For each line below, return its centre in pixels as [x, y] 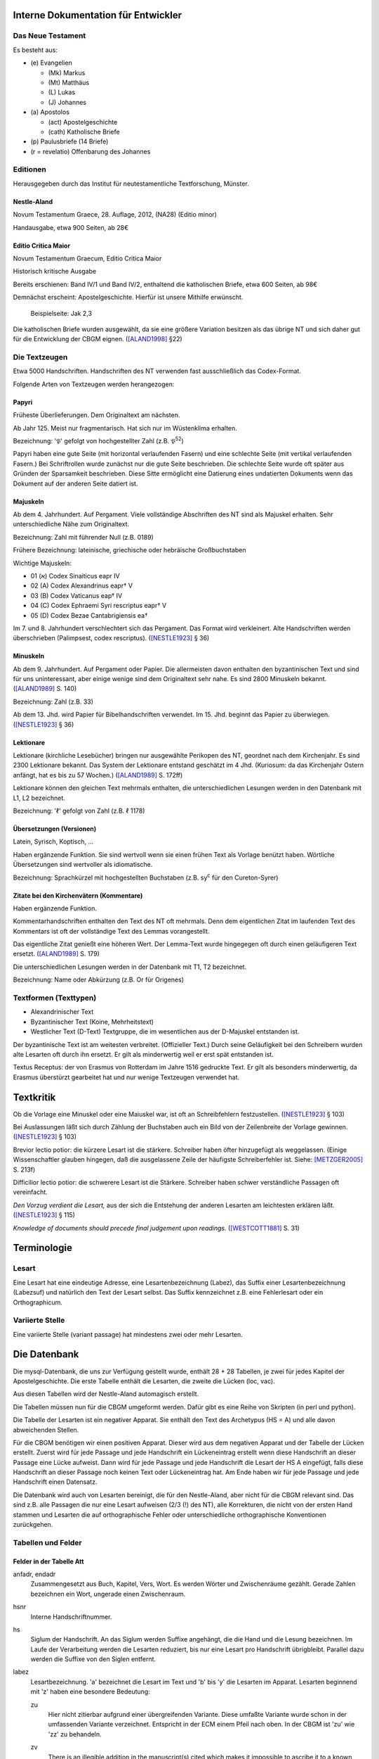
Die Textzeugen [40, 357]
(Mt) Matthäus [69, 82]
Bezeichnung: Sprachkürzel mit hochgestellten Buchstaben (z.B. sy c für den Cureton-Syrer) [146, 877]
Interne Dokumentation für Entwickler [98, 15]
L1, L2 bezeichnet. [39, 798]
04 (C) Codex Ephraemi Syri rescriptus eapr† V [99, 606]
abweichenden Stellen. [46, 1430]
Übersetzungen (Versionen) [55, 828]
